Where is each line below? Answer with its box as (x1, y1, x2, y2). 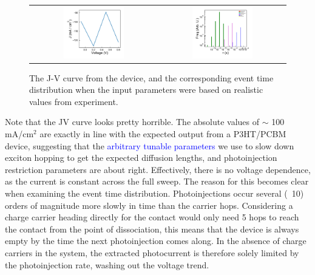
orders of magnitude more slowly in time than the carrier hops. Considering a (5, 199, 293, 211)
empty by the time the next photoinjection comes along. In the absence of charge (5, 234, 307, 247)
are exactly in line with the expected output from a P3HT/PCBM (39, 127, 286, 140)
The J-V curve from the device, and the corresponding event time (29, 71, 274, 84)
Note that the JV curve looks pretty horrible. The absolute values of (5, 115, 260, 128)
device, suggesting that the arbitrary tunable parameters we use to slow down (5, 139, 294, 152)
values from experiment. (29, 95, 118, 107)
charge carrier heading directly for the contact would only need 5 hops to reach (5, 211, 299, 223)
